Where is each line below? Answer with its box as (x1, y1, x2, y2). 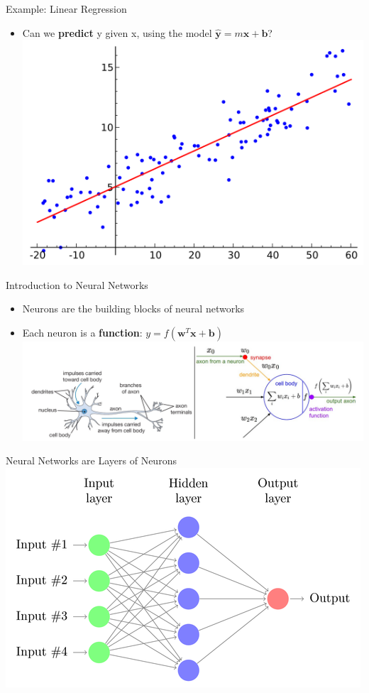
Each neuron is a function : (22, 324, 143, 339)
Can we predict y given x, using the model (22, 25, 212, 40)
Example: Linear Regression (6, 1, 127, 16)
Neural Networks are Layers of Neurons (6, 453, 177, 468)
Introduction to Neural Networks (6, 277, 148, 292)
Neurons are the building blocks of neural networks (22, 301, 245, 316)
